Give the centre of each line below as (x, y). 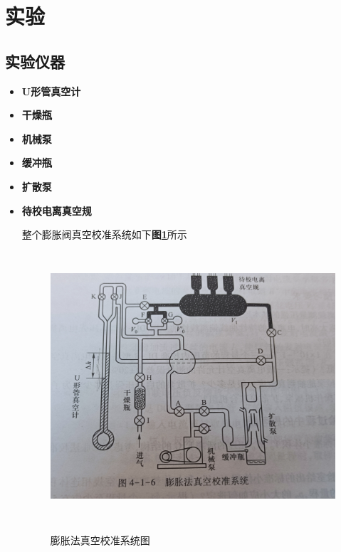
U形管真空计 (51, 91)
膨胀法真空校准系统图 (100, 540)
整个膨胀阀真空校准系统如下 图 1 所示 (104, 234)
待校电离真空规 (57, 210)
